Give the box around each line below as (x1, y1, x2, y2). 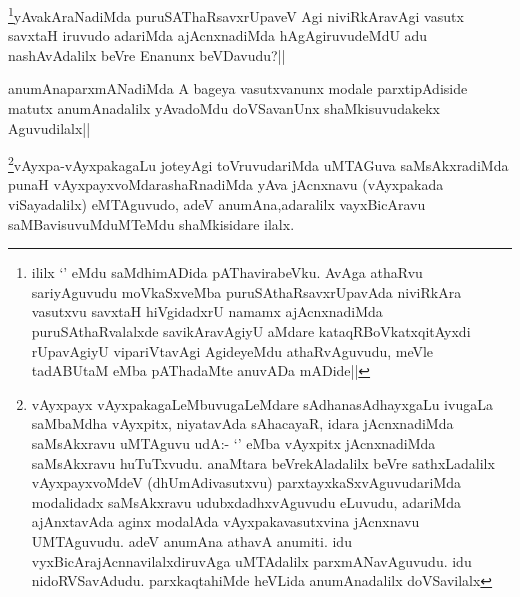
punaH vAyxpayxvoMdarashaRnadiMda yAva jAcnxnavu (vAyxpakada (8, 174, 444, 195)
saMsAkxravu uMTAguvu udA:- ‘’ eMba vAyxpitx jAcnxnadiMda (31, 433, 436, 453)
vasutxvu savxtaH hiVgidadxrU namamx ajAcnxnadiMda (31, 301, 383, 322)
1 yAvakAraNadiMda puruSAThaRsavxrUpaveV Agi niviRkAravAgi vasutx (8, 3, 464, 26)
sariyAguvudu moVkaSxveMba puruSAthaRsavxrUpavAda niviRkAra (31, 281, 462, 302)
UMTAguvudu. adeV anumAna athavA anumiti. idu (31, 530, 352, 551)
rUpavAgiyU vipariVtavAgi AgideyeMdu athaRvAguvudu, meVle (31, 340, 434, 361)
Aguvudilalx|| (8, 117, 91, 138)
